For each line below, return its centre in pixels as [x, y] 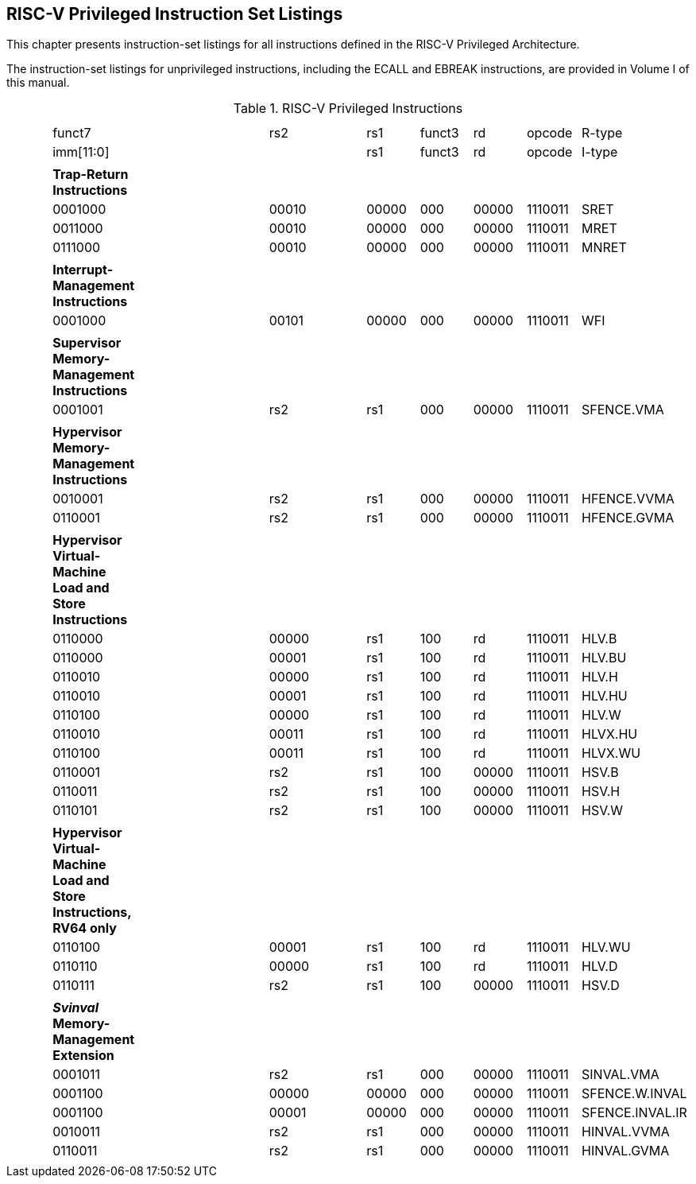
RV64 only [85, 928]
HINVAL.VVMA [626, 1132]
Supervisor [87, 343]
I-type [600, 152]
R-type [602, 133]
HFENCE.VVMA [628, 499]
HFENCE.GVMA [628, 518]
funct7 [72, 133]
